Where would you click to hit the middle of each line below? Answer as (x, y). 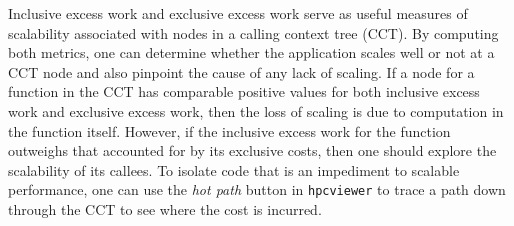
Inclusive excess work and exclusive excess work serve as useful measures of (238, 13)
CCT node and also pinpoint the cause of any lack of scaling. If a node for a (241, 71)
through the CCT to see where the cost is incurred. (165, 209)
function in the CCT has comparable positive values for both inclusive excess (244, 91)
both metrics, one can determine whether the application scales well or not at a (251, 52)
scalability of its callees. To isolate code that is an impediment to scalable (234, 169)
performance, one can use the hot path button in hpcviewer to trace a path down (257, 189)
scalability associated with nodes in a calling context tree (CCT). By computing (253, 32)
